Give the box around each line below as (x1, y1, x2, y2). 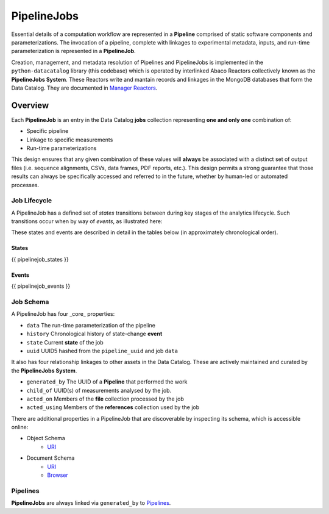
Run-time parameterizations (26, 144, 97, 152)
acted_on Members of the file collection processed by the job (26, 395, 184, 402)
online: (11, 424, 29, 431)
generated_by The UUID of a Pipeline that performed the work (26, 378, 188, 385)
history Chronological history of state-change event (26, 330, 163, 338)
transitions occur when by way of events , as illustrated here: (11, 218, 163, 225)
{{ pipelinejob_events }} (11, 282, 71, 290)
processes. (11, 181, 40, 188)
